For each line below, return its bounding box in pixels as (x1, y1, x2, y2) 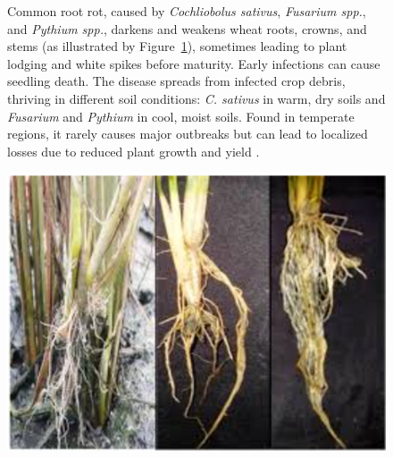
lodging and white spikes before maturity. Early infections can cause (7, 54, 380, 72)
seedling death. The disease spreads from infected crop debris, (7, 72, 346, 90)
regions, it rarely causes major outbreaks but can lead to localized (7, 124, 368, 143)
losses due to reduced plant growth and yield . (7, 141, 260, 160)
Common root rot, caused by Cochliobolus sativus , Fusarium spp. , (7, 2, 366, 20)
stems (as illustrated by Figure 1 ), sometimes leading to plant (7, 37, 347, 55)
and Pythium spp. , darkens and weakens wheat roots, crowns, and (7, 19, 367, 38)
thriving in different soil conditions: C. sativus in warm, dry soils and (7, 89, 386, 107)
